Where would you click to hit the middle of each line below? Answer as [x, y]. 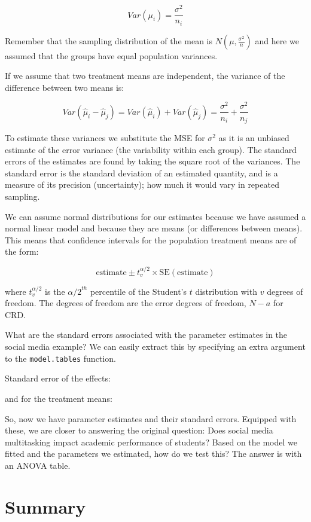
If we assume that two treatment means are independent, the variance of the [145, 76]
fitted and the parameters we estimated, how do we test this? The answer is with [153, 454]
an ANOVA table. [38, 465]
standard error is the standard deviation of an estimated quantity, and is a [141, 173]
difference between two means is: [65, 87]
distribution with [226, 291]
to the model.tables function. [60, 358]
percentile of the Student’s [138, 291]
